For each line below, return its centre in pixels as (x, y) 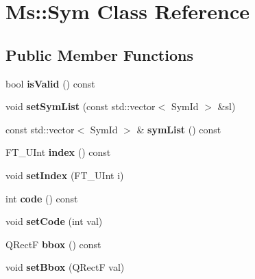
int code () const (42, 198)
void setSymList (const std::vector (81, 106)
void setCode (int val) (54, 221)
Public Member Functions (99, 54)
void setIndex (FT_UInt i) (65, 175)
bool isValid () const (50, 83)
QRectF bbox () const (53, 244)
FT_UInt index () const (58, 152)
